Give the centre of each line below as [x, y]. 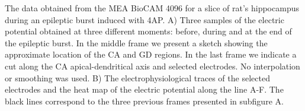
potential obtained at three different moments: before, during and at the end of [148, 31]
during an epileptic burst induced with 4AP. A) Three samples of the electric [145, 19]
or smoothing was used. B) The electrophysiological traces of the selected [137, 77]
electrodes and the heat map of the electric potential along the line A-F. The [144, 89]
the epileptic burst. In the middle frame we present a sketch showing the [136, 42]
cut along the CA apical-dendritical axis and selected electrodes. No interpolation [152, 66]
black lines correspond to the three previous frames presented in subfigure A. [144, 101]
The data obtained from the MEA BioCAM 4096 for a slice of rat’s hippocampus [152, 8]
